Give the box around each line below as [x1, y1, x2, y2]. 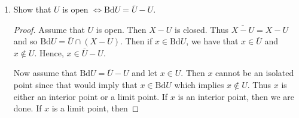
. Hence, [34, 46, 64, 59]
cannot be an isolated [215, 66, 294, 79]
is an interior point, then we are [178, 90, 295, 102]
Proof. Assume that [13, 23, 85, 35]
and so [13, 35, 38, 47]
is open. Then [96, 23, 147, 35]
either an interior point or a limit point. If [13, 90, 168, 102]
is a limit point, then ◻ [51, 102, 139, 114]
